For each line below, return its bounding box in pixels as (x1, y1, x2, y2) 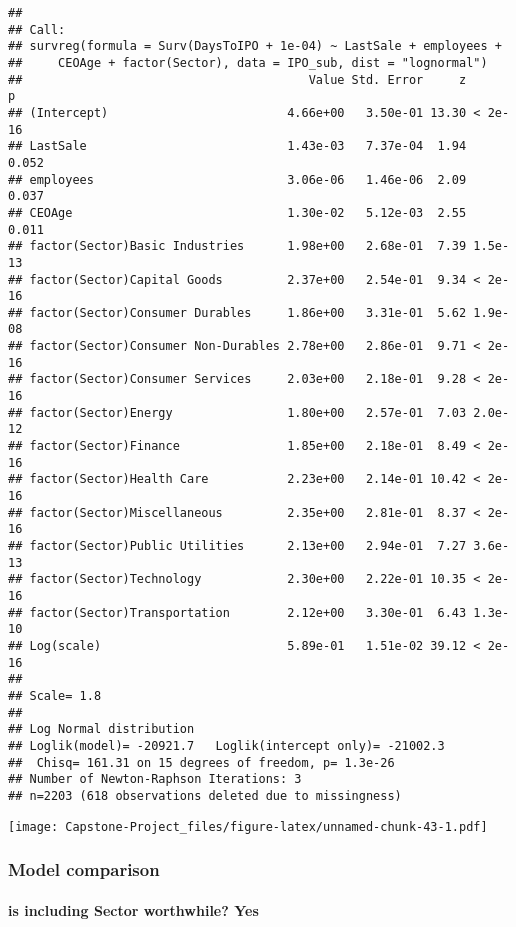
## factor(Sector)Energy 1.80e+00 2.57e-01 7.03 (8, 405, 467, 420)
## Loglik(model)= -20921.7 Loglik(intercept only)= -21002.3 (8, 738, 445, 753)
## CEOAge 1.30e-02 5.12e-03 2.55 (8, 205, 467, 220)
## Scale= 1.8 (8, 688, 102, 703)
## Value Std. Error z (8, 72, 467, 87)
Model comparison (8, 857, 160, 882)
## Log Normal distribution (8, 722, 195, 737)
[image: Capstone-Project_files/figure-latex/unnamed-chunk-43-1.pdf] (8, 819, 488, 834)
